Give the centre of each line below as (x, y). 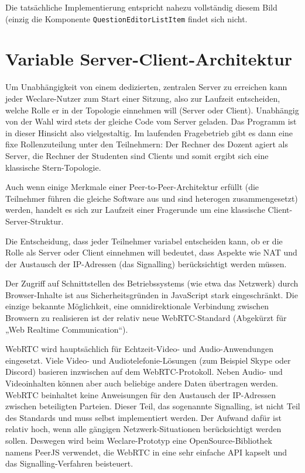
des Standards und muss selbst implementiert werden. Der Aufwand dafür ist (143, 417)
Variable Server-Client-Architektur (149, 59)
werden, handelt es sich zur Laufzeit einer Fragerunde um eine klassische (135, 210)
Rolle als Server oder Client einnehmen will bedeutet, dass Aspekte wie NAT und (151, 252)
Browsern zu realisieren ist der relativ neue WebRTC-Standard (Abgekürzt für (146, 318)
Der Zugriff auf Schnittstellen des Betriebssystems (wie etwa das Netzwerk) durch (152, 283)
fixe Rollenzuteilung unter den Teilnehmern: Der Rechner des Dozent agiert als (147, 144)
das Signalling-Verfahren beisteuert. (69, 463)
